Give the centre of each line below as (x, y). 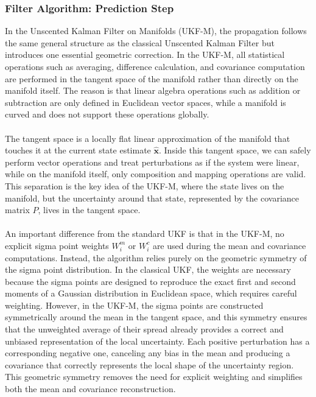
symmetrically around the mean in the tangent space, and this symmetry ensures (156, 317)
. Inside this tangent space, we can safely (235, 150)
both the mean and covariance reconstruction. (90, 389)
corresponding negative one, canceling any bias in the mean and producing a (148, 353)
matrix (17, 210)
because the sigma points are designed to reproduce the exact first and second (150, 281)
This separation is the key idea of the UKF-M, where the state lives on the (145, 185)
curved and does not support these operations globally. (107, 114)
